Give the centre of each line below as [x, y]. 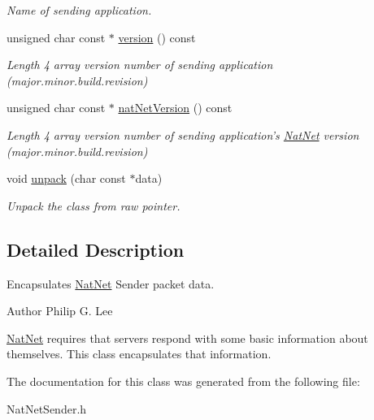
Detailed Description [96, 249]
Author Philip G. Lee [60, 311]
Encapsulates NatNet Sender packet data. [111, 283]
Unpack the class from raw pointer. [93, 205]
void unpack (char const [66, 178]
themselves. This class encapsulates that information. [139, 354]
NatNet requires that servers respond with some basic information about [187, 338]
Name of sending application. [79, 10]
